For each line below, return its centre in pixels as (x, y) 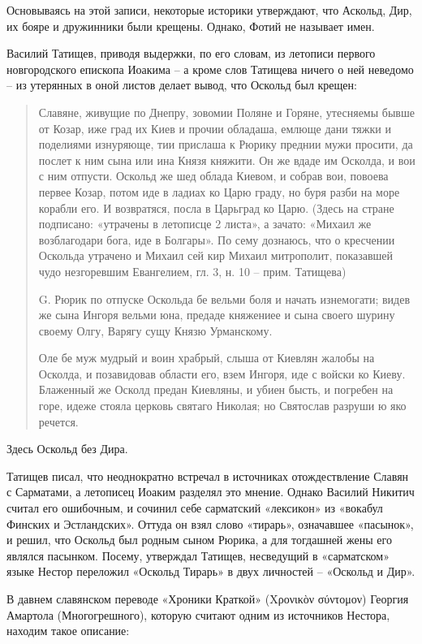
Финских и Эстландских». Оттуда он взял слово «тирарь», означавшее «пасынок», (210, 523)
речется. (58, 421)
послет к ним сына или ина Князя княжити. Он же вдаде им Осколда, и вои (227, 160)
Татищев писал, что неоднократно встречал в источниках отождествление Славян (208, 475)
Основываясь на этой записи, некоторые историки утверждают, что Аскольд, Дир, (209, 10)
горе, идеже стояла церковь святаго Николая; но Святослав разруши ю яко (222, 406)
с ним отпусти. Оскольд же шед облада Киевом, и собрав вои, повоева (213, 176)
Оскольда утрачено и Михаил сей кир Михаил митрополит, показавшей (216, 255)
